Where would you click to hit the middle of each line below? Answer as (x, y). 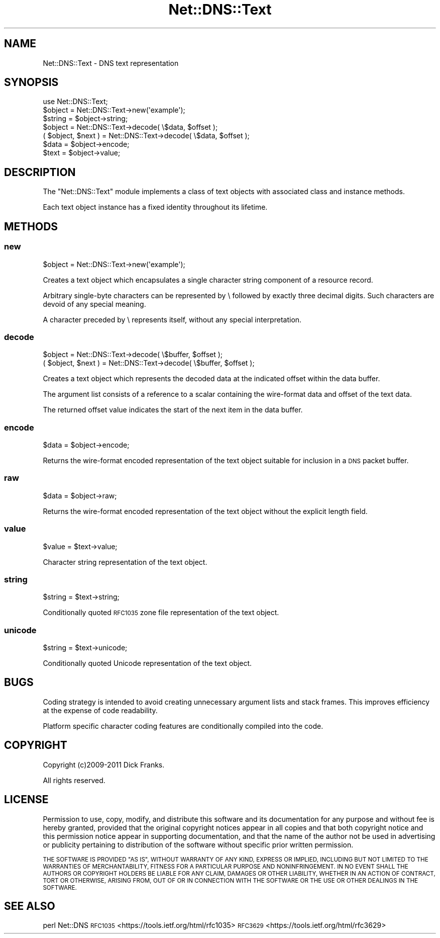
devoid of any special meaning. (94, 304)
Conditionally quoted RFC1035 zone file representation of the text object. (161, 613)
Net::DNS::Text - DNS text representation (111, 63)
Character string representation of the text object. (125, 562)
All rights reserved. (74, 780)
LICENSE (26, 800)
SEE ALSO (30, 906)
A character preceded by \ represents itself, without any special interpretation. (172, 319)
